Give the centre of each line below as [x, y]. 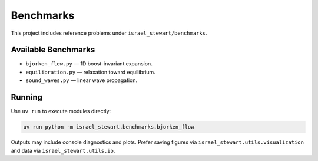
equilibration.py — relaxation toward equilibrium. [90, 72]
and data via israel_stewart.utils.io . [63, 150]
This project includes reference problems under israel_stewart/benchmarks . [109, 33]
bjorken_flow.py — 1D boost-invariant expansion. [89, 64]
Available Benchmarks [53, 50]
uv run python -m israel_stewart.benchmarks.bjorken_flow [109, 127]
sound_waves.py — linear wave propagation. [82, 80]
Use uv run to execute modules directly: [61, 111]
